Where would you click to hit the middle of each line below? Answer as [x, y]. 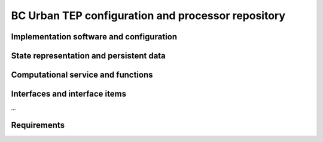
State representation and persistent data [88, 56]
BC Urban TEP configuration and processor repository [148, 16]
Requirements [38, 125]
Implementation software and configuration [94, 37]
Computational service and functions [82, 75]
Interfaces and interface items [69, 94]
